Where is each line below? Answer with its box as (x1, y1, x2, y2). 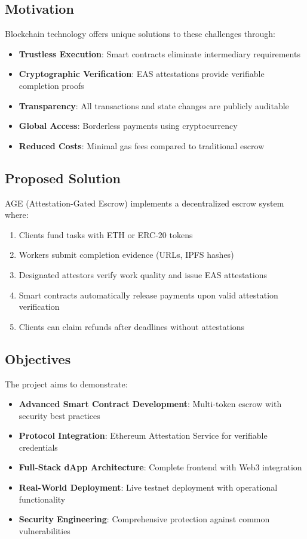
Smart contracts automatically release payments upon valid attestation (19, 288, 278, 301)
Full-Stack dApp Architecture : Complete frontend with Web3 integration (19, 461, 302, 473)
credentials (19, 441, 58, 453)
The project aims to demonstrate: (5, 377, 128, 390)
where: (5, 208, 29, 221)
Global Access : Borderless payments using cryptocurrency (19, 119, 238, 132)
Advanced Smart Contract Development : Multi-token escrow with (19, 398, 282, 410)
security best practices (19, 409, 100, 421)
